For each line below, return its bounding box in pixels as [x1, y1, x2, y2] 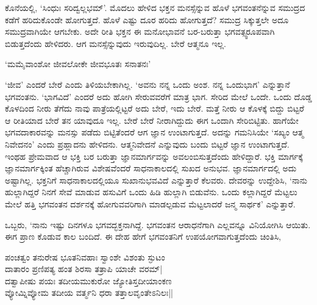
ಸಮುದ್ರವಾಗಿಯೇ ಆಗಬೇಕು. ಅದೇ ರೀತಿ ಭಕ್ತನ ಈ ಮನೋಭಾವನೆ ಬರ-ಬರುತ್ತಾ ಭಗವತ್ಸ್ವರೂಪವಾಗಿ [5, 25, 275, 38]
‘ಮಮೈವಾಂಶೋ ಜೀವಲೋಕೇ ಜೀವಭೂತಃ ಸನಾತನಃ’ [5, 57, 151, 70]
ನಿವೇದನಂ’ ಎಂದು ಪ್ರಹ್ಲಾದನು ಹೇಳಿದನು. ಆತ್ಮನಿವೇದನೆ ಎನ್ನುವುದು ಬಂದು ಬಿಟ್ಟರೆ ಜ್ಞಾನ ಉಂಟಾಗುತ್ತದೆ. [5, 137, 290, 150]
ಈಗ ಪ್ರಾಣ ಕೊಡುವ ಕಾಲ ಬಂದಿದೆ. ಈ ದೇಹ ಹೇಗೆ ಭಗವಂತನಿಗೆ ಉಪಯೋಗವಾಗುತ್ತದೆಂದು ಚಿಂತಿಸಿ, [5, 230, 282, 243]
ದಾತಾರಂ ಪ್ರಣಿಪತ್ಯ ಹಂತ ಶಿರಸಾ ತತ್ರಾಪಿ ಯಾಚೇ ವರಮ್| [5, 262, 163, 275]
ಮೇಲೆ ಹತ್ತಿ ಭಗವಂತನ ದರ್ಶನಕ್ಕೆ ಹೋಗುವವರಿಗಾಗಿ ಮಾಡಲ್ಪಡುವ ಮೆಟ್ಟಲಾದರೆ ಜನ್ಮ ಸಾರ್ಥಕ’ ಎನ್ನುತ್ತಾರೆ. [5, 197, 296, 210]
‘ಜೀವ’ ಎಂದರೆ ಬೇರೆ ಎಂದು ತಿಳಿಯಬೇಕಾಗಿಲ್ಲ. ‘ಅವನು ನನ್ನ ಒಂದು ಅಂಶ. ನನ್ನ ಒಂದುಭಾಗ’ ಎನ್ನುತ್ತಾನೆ [5, 77, 290, 90]
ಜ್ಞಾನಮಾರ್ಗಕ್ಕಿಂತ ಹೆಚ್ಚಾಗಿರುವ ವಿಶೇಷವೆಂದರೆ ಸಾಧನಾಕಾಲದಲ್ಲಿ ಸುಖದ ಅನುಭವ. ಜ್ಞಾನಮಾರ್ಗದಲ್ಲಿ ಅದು [5, 162, 297, 174]
